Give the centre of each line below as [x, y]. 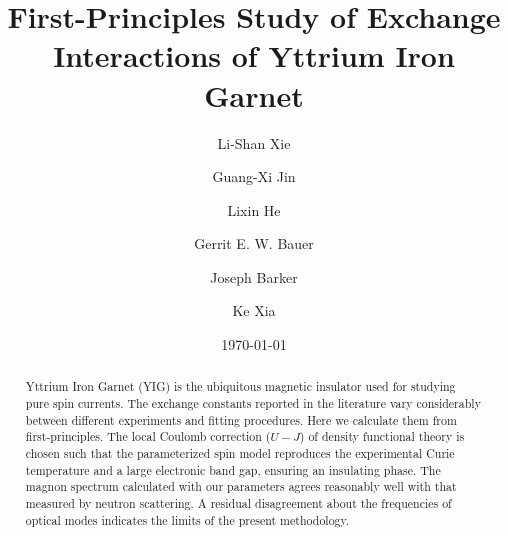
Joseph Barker [254, 276]
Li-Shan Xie [254, 142]
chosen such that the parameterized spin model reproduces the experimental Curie [240, 453]
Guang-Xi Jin [254, 176]
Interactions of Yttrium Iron [254, 55]
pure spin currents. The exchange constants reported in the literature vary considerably [253, 403]
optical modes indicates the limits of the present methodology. [187, 519]
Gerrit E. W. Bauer [254, 243]
